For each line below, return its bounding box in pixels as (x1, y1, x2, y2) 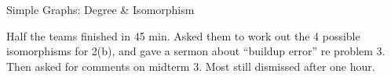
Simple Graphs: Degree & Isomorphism (6, 2, 195, 17)
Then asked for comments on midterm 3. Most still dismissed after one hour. (6, 58, 375, 74)
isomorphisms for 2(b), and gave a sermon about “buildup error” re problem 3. (6, 43, 386, 59)
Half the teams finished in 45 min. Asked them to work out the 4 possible (6, 27, 360, 44)
